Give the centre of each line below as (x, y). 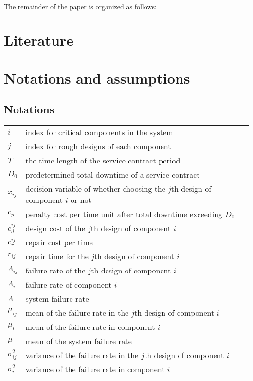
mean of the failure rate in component (90, 327)
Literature (39, 40)
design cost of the (55, 228)
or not (81, 200)
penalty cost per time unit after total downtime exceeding (124, 214)
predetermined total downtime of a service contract (113, 174)
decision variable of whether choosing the (95, 188)
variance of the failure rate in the (82, 355)
